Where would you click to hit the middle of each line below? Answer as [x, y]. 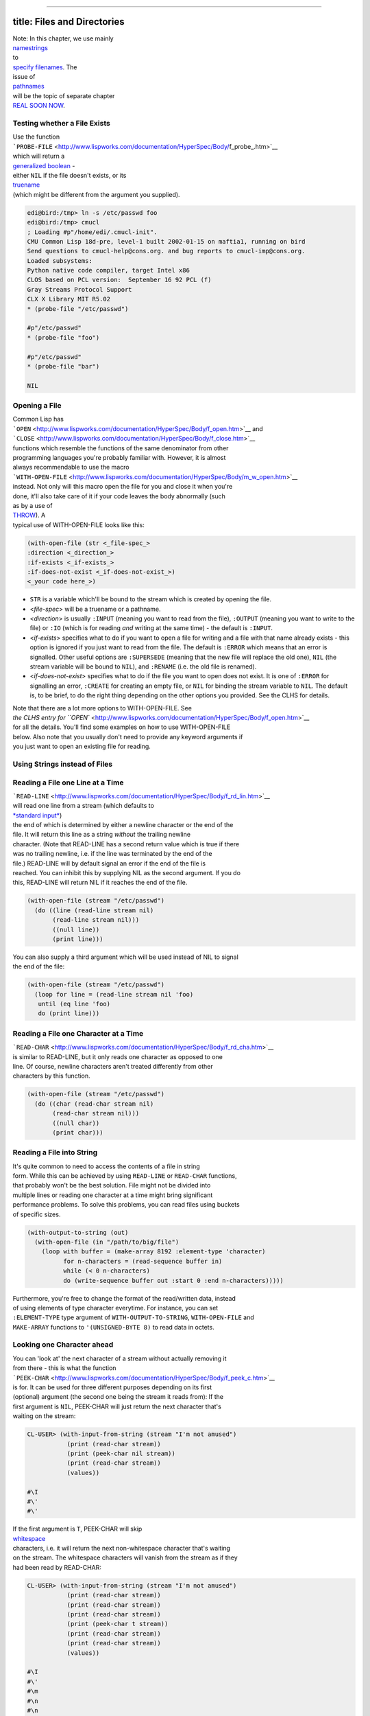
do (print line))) [69, 1013]
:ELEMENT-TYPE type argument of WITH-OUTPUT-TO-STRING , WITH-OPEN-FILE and [134, 1317]
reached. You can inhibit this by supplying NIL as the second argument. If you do [127, 873]
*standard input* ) [37, 815]
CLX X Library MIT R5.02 [69, 299]
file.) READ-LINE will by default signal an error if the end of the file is [109, 863]
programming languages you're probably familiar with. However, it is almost [119, 458]
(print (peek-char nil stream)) [121, 1453]
